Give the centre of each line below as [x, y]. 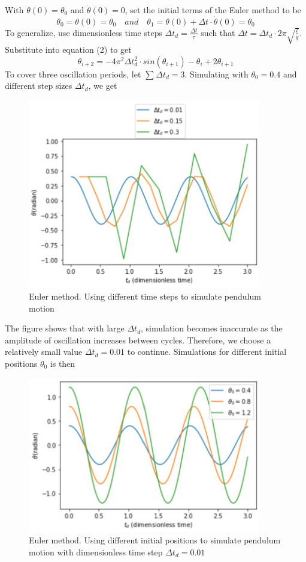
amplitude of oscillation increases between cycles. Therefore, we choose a [138, 340]
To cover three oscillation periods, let [73, 74]
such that [218, 32]
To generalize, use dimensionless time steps [84, 32]
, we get [103, 86]
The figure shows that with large [65, 328]
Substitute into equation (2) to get [68, 50]
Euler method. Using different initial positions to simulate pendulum [155, 540]
